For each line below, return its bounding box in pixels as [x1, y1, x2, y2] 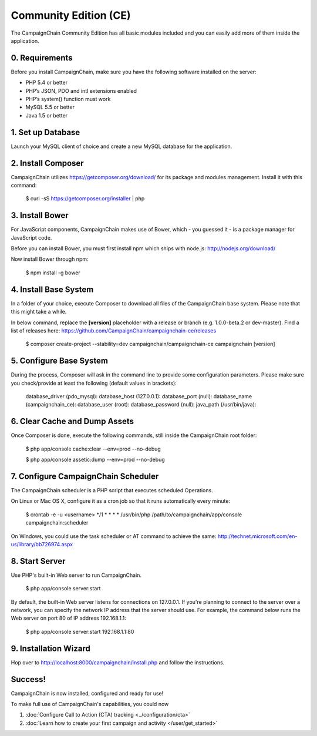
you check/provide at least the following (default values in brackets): [11, 379, 177, 387]
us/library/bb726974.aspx [11, 540, 73, 547]
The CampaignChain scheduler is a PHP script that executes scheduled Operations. [11, 487, 214, 493]
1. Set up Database [11, 127, 80, 137]
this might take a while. [11, 308, 67, 315]
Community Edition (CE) [11, 9, 131, 22]
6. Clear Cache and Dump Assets [11, 416, 134, 426]
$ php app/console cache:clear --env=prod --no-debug [25, 445, 161, 452]
